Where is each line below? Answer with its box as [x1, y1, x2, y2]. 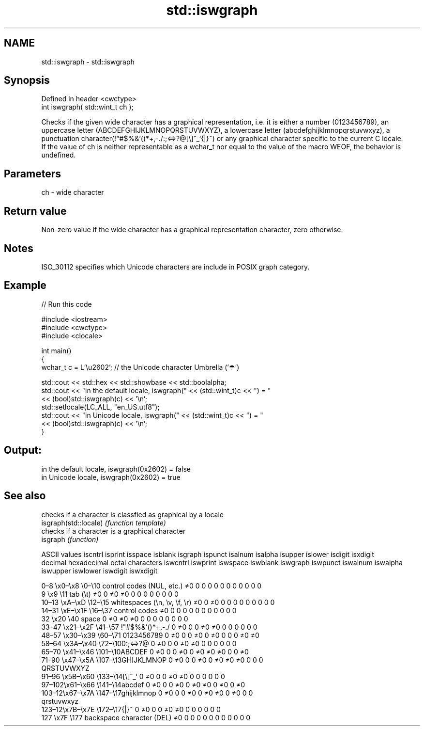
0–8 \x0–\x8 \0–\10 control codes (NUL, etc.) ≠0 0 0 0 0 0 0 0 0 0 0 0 [41, 581, 262, 590]
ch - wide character [41, 188, 104, 197]
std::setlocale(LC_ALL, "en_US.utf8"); [41, 402, 160, 411]
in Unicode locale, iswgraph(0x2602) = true [41, 473, 181, 481]
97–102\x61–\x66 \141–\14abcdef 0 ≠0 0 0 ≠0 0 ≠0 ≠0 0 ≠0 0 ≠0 [41, 680, 245, 689]
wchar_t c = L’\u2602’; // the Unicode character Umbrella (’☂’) [41, 363, 240, 371]
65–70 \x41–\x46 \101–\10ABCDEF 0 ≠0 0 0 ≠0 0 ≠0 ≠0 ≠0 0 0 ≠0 [41, 647, 249, 656]
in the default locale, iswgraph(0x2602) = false [41, 464, 191, 473]
